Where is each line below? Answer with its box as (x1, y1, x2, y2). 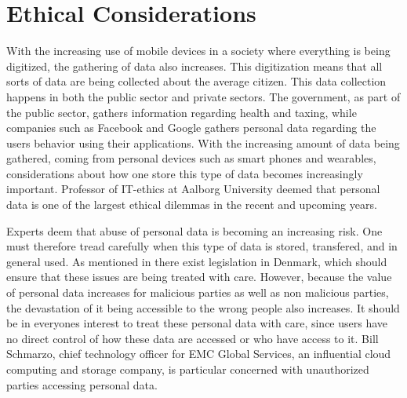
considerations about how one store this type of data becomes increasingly (6, 165, 363, 181)
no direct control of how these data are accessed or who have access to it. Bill (6, 330, 379, 346)
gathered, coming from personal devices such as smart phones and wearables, (6, 150, 376, 166)
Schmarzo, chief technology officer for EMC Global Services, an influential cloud (6, 345, 391, 362)
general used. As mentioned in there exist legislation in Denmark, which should (6, 253, 387, 269)
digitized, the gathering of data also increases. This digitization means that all (6, 57, 383, 74)
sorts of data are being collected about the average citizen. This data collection (6, 73, 387, 89)
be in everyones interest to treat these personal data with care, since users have (6, 315, 388, 331)
